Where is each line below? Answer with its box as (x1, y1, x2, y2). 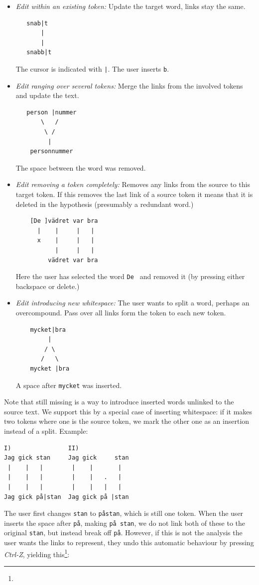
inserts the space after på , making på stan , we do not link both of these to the (4, 517, 246, 528)
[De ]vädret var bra (30, 217, 98, 225)
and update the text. (15, 90, 79, 100)
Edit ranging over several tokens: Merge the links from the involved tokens (15, 80, 243, 91)
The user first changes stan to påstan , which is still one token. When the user (4, 508, 244, 518)
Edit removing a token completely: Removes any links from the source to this (15, 179, 250, 190)
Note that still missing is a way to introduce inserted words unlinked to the (4, 396, 234, 407)
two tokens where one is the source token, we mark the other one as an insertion (4, 416, 250, 426)
